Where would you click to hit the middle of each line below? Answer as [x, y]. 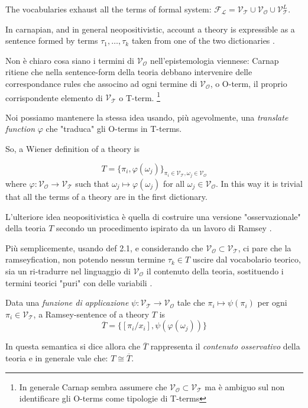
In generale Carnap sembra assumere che [93, 386]
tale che [191, 302]
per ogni [272, 302]
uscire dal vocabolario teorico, [247, 259]
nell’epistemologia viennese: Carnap [214, 60]
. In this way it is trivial [259, 184]
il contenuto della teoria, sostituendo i [215, 271]
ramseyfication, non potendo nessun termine [85, 259]
